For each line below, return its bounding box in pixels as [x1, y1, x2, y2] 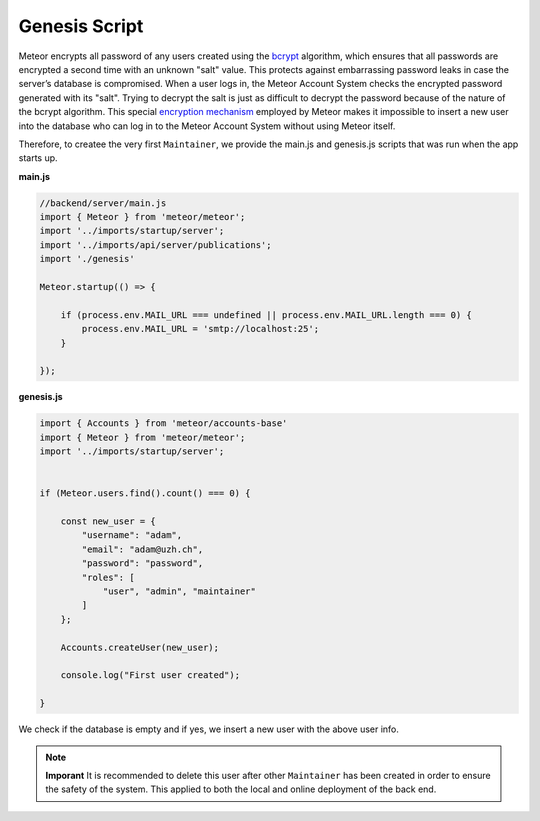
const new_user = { [60, 516, 157, 527]
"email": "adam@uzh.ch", [81, 543, 204, 555]
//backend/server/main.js [39, 197, 167, 209]
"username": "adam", [81, 530, 183, 541]
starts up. [18, 152, 59, 164]
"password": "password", [81, 558, 204, 569]
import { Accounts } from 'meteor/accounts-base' [39, 418, 288, 429]
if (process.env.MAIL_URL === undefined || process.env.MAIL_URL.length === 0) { [60, 309, 472, 320]
